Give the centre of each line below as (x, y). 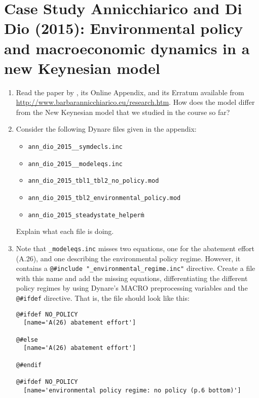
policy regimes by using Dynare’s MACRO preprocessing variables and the (132, 288)
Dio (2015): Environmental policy (124, 28)
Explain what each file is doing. (65, 231)
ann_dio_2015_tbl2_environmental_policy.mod (104, 198)
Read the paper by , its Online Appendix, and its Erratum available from (130, 92)
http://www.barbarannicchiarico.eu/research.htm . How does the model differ (135, 102)
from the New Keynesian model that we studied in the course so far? (123, 112)
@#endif (29, 365)
